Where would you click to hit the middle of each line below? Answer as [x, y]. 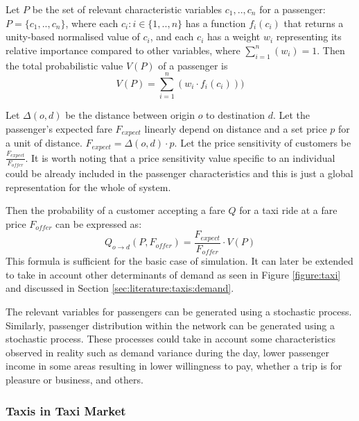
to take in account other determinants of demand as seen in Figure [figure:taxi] [173, 274]
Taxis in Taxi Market [66, 410]
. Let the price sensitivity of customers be [263, 143]
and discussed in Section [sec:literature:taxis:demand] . [120, 288]
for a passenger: [292, 9]
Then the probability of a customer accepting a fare [115, 210]
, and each [172, 36]
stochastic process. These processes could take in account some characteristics [171, 339]
